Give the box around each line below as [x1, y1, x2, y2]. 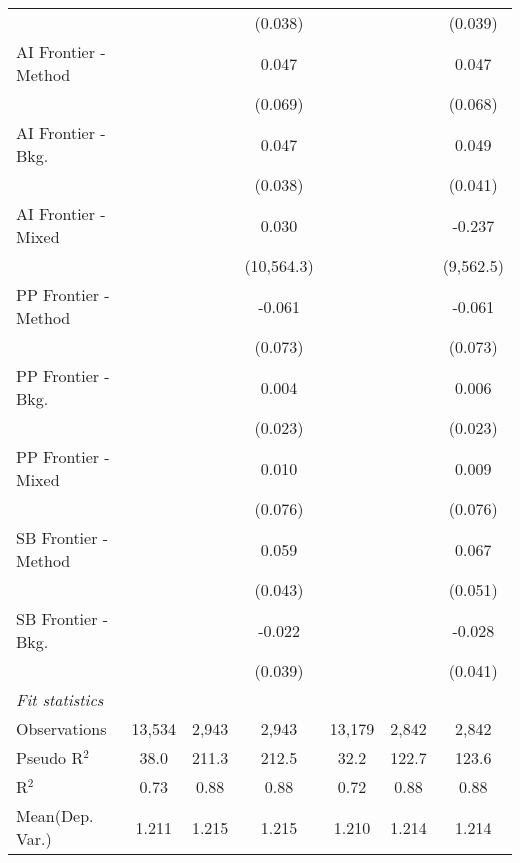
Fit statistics [16, 688, 104, 711]
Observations [16, 717, 107, 740]
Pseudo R [16, 746, 84, 769]
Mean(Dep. [16, 804, 94, 827]
